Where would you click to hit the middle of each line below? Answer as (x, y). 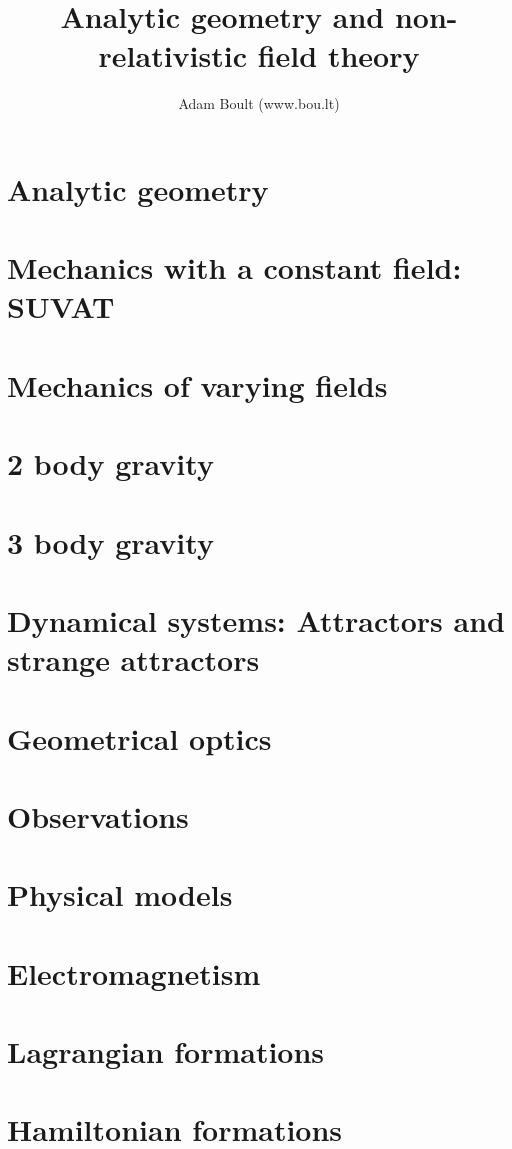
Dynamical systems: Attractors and (256, 619)
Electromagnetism (134, 972)
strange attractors (133, 659)
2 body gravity (110, 463)
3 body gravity (110, 541)
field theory (338, 55)
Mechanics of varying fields (197, 384)
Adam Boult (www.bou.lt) (259, 103)
